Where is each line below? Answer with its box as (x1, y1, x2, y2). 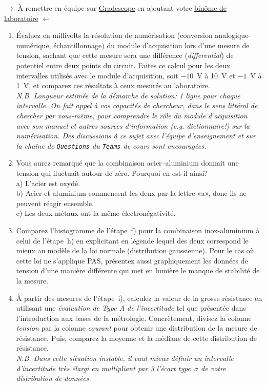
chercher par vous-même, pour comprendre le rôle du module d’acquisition (16, 110, 248, 120)
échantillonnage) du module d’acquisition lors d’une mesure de (53, 39, 250, 50)
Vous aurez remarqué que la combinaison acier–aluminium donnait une (16, 157, 239, 168)
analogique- (215, 30, 251, 40)
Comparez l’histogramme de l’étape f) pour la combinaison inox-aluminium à (16, 225, 260, 235)
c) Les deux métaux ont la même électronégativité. (16, 208, 176, 218)
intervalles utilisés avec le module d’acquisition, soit (16, 70, 178, 80)
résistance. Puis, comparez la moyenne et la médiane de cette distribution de (16, 332, 257, 343)
